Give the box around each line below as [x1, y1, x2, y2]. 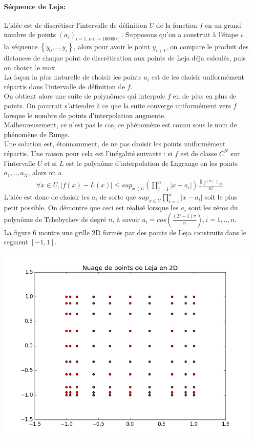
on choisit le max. [4, 62, 57, 72]
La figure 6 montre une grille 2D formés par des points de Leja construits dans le [4, 227, 246, 237]
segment [4, 237, 28, 247]
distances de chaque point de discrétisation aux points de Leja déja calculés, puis [4, 53, 246, 63]
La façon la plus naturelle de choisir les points [4, 72, 142, 82]
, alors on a [28, 167, 62, 178]
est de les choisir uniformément [151, 72, 244, 82]
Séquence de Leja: [4, 1, 65, 11]
